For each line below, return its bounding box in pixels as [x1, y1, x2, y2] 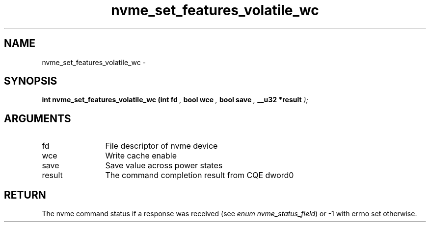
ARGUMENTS [4, 112, 71, 125]
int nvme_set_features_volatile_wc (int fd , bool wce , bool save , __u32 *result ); [42, 95, 308, 104]
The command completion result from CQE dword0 [105, 170, 294, 181]
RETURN [4, 188, 46, 201]
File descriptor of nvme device [105, 141, 218, 151]
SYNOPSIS [4, 75, 57, 88]
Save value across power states [105, 160, 223, 171]
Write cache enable [105, 151, 177, 161]
